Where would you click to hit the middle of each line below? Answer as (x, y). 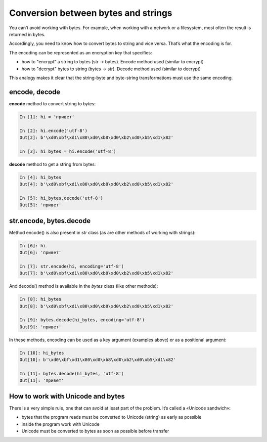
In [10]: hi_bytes (42, 353)
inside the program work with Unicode (61, 424)
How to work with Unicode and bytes (67, 396)
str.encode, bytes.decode (50, 221)
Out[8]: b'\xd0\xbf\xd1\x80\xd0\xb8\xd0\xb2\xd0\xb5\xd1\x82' (96, 306)
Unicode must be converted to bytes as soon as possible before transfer (95, 431)
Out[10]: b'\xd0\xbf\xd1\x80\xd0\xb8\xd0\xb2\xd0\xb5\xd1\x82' (98, 360)
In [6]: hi (33, 245)
